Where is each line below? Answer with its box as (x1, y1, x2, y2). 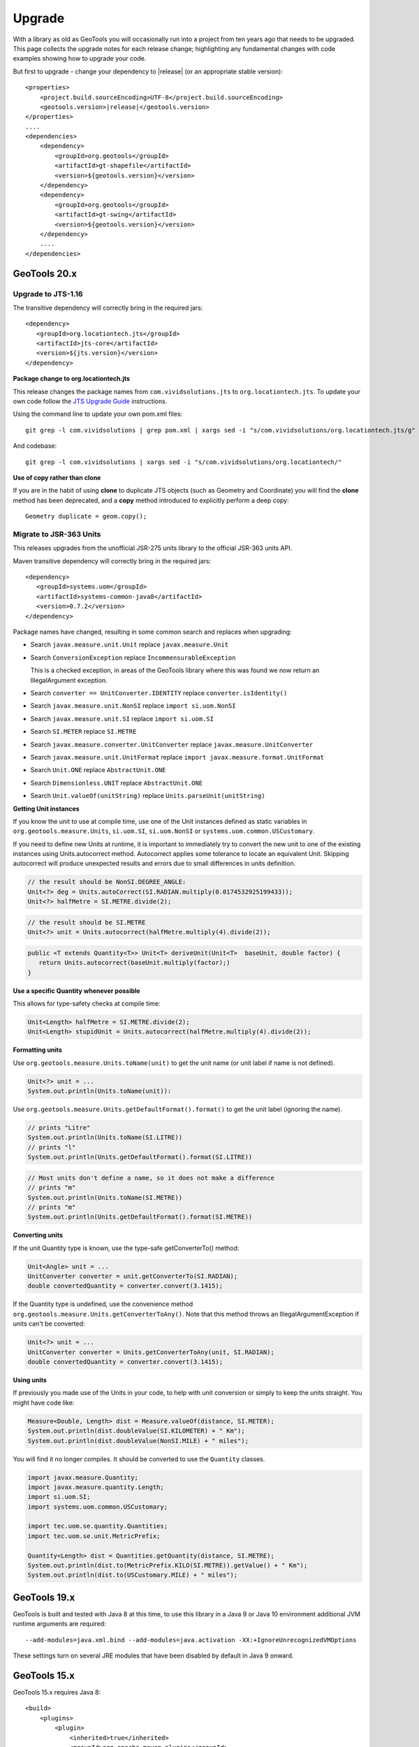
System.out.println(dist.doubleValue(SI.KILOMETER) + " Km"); (27, 1427, 245, 1435)
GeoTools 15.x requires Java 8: (13, 1688, 101, 1696)
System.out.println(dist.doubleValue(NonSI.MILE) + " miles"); (27, 1437, 249, 1444)
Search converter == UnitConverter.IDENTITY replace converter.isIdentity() (30, 688, 288, 697)
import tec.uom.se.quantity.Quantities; (27, 1522, 168, 1530)
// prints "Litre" (27, 1124, 91, 1132)
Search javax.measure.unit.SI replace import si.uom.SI (30, 714, 214, 723)
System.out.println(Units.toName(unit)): (27, 1087, 172, 1095)
